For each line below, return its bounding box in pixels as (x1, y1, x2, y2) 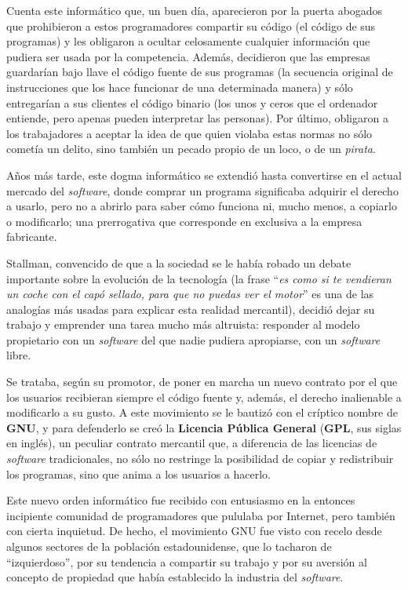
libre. (6, 347, 31, 363)
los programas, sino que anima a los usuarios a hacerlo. (6, 465, 271, 482)
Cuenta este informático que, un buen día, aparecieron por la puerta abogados (6, 2, 383, 18)
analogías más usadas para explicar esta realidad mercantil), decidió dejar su (6, 300, 375, 317)
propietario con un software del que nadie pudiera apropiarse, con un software (6, 331, 381, 348)
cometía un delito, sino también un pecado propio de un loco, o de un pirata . (6, 140, 376, 157)
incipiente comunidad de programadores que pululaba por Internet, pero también (6, 507, 395, 523)
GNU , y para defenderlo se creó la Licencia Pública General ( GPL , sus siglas (6, 419, 402, 435)
